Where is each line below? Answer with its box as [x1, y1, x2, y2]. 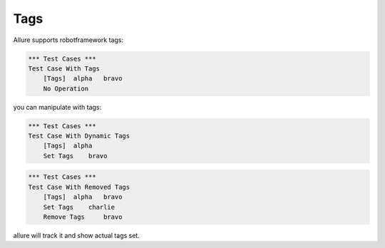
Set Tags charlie [43, 203, 115, 211]
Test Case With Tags [28, 64, 100, 73]
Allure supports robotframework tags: [13, 36, 124, 44]
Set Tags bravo [43, 152, 108, 160]
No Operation [43, 84, 89, 93]
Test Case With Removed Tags [28, 182, 130, 191]
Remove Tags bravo [43, 212, 123, 221]
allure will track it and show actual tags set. [13, 231, 140, 239]
